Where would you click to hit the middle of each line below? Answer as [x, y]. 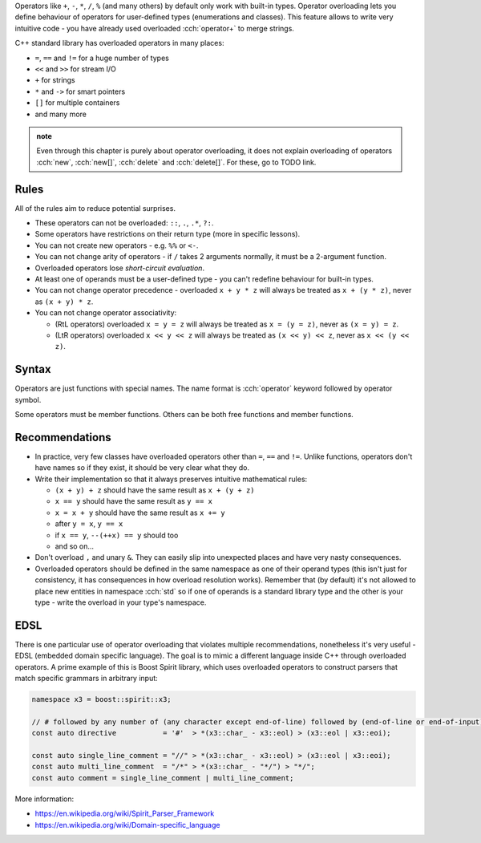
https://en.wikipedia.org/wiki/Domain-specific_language [127, 825]
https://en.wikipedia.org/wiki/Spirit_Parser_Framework [125, 813]
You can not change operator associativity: [106, 313]
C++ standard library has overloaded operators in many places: [119, 43]
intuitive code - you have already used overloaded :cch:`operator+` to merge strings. [154, 28]
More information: [44, 799]
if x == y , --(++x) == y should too [117, 535]
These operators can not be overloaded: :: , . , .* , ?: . [124, 223]
